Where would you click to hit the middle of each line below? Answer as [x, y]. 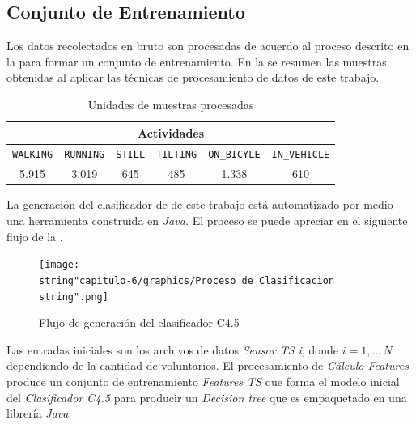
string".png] [74, 297]
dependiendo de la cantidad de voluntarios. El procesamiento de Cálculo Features [208, 365]
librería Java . [39, 413]
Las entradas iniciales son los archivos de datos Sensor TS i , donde [172, 349]
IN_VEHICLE [301, 155]
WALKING [33, 155]
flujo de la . [35, 236]
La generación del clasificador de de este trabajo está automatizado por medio [200, 204]
